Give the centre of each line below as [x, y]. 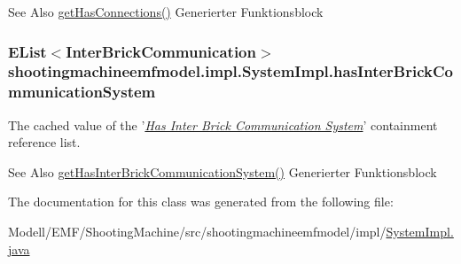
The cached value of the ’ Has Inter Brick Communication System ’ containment [223, 124]
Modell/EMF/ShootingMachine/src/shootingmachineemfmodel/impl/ [197, 232]
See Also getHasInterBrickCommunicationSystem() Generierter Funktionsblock [223, 171]
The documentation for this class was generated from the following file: [201, 202]
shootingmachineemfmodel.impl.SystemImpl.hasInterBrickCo [230, 71]
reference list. [44, 142]
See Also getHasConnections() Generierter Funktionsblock [166, 12]
